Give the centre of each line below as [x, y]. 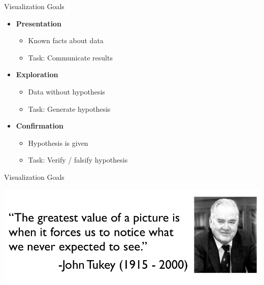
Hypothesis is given [58, 142]
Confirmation [40, 126]
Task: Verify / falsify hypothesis [78, 160]
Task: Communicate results [70, 57]
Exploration [37, 74]
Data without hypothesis [67, 91]
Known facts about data [66, 40]
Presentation [39, 23]
